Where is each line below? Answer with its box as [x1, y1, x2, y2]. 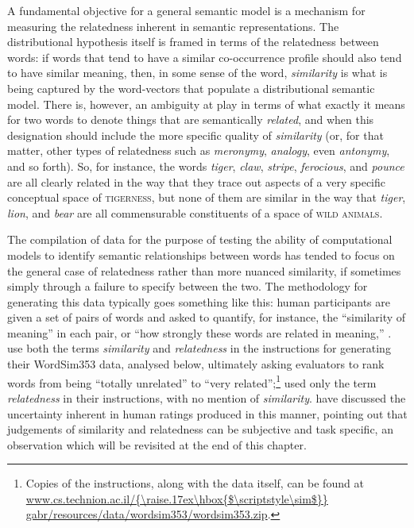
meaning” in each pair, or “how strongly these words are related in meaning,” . [7, 324, 392, 341]
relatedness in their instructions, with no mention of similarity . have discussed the [7, 389, 406, 406]
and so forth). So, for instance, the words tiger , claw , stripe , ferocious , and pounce [7, 157, 404, 174]
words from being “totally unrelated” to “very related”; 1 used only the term [7, 372, 377, 391]
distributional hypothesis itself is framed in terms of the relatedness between [7, 33, 379, 50]
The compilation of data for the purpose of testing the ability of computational [7, 231, 393, 248]
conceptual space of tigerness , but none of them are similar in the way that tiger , [7, 189, 406, 206]
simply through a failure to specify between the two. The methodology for [7, 278, 368, 295]
